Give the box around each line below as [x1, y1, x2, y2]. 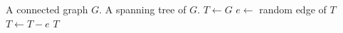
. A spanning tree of [99, 2, 186, 16]
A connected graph [6, 2, 88, 16]
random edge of [259, 2, 327, 16]
